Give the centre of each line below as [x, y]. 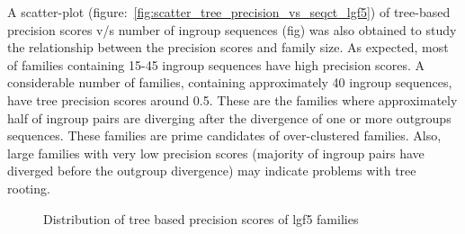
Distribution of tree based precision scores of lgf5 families [201, 218]
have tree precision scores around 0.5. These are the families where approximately [232, 99]
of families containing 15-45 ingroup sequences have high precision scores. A [216, 64]
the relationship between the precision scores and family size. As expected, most [228, 47]
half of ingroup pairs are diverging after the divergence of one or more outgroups [229, 117]
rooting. [29, 188]
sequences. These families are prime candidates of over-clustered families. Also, [224, 135]
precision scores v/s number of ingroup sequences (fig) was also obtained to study [232, 29]
